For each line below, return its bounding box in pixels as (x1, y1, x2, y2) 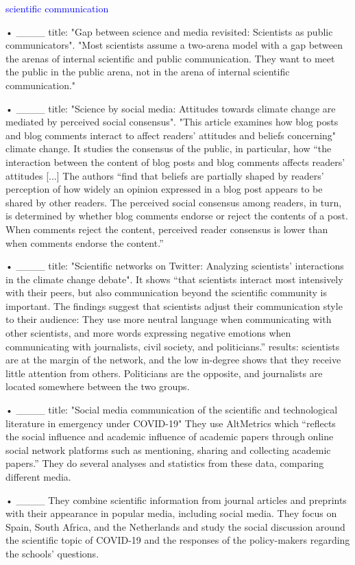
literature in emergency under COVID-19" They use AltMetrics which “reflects (5, 416, 336, 430)
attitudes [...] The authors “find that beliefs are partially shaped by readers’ (5, 168, 324, 182)
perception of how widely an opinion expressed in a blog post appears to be (5, 182, 323, 196)
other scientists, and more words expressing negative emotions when (5, 326, 291, 340)
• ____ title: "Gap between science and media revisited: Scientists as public (5, 24, 333, 38)
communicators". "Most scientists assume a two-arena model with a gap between (5, 38, 343, 52)
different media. (5, 470, 71, 483)
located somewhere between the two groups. (5, 379, 190, 394)
